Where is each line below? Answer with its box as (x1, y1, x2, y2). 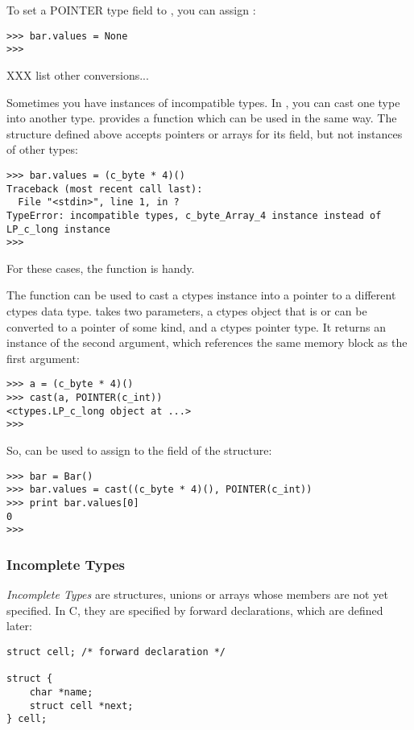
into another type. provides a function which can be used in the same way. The (6, 109, 397, 126)
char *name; (29, 686, 93, 698)
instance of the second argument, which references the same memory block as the (6, 334, 408, 351)
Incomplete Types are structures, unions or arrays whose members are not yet (6, 586, 388, 603)
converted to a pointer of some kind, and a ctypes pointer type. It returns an (6, 318, 386, 335)
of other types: (6, 141, 78, 158)
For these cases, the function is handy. (6, 259, 195, 276)
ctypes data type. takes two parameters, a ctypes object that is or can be (6, 303, 367, 319)
